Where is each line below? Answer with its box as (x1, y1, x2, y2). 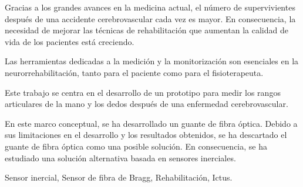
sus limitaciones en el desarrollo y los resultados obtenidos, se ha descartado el (5, 129, 287, 141)
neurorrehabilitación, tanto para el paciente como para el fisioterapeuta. (5, 66, 264, 78)
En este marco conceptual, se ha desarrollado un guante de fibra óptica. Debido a (5, 117, 298, 129)
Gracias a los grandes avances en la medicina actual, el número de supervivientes (5, 1, 295, 13)
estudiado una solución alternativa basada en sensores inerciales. (5, 151, 236, 164)
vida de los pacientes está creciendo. (5, 35, 134, 47)
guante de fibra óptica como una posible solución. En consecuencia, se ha (5, 140, 267, 152)
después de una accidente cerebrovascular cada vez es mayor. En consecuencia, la (5, 12, 296, 25)
